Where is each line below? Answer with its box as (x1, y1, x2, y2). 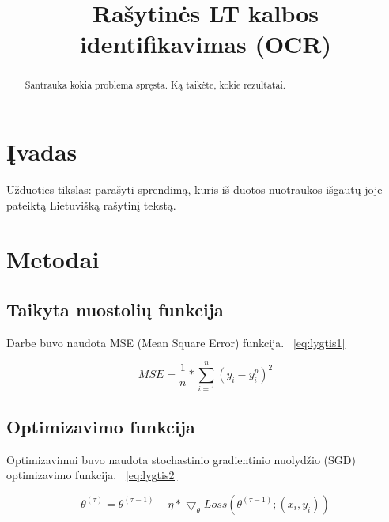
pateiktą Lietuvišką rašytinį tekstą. (6, 196, 176, 213)
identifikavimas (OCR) (79, 28, 332, 60)
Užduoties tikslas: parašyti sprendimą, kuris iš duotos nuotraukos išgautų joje (6, 180, 383, 197)
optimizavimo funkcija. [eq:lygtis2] (6, 467, 178, 483)
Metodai (6, 243, 100, 275)
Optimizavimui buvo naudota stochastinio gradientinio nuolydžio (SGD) (6, 451, 356, 467)
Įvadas (6, 135, 77, 168)
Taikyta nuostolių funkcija (6, 297, 224, 321)
